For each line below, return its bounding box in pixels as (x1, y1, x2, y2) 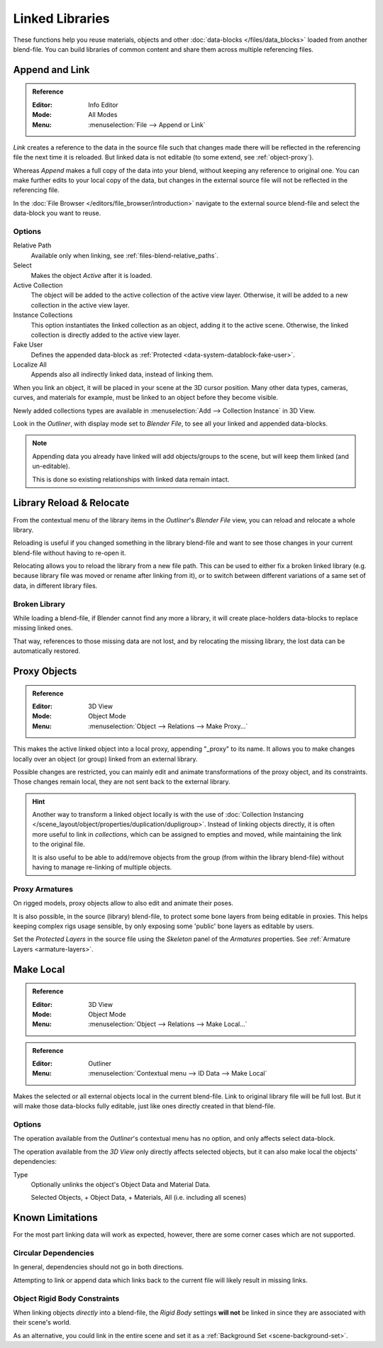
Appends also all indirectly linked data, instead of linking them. (30, 370, 214, 379)
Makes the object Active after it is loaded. (30, 271, 152, 279)
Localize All (13, 360, 48, 369)
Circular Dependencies (13, 1248, 95, 1258)
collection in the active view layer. (30, 301, 130, 309)
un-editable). (32, 462, 70, 471)
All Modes (88, 111, 118, 119)
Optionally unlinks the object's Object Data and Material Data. (30, 1180, 211, 1188)
